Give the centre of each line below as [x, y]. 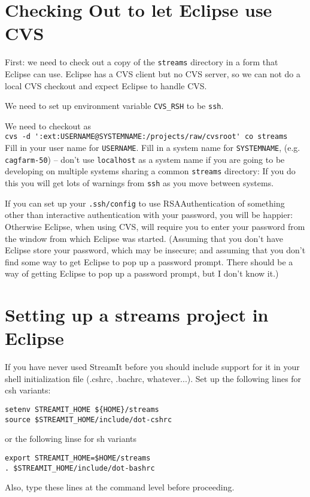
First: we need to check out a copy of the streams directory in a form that [142, 62]
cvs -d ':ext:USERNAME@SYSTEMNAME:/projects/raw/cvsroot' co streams [146, 137]
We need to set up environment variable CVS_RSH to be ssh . [114, 106]
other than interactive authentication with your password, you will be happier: [149, 215]
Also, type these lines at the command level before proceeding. [120, 487]
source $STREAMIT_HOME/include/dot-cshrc [89, 419]
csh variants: [28, 390]
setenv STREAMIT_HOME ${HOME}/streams [82, 410]
